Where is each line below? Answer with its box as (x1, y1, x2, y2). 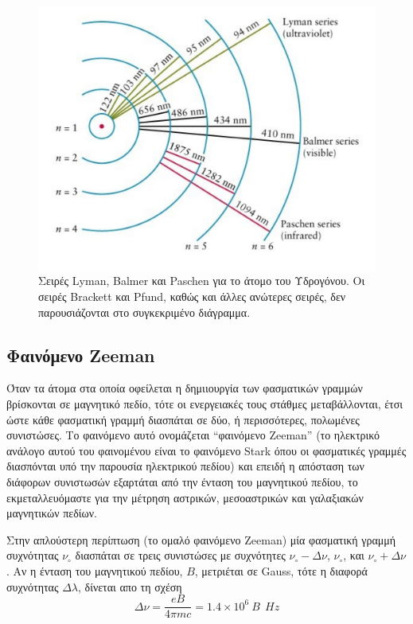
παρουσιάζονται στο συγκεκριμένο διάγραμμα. (38, 303, 251, 320)
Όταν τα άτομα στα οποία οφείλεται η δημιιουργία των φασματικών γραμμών (6, 380, 363, 396)
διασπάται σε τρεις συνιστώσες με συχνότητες (75, 547, 286, 564)
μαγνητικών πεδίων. (6, 505, 97, 521)
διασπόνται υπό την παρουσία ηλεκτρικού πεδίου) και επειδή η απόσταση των (6, 458, 364, 474)
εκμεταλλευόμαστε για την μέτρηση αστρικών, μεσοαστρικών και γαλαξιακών (6, 489, 364, 505)
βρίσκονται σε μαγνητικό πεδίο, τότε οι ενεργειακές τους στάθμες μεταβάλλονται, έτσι (6, 396, 403, 411)
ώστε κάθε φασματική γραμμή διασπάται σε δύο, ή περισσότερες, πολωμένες (6, 411, 360, 427)
